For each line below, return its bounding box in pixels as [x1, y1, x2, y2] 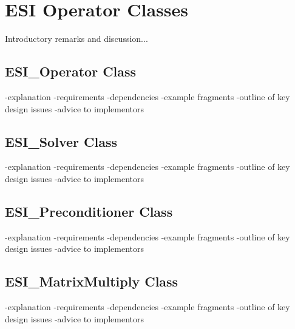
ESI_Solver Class [5, 132, 117, 151]
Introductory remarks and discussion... [5, 32, 148, 45]
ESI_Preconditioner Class [5, 202, 173, 220]
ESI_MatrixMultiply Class [5, 272, 178, 291]
